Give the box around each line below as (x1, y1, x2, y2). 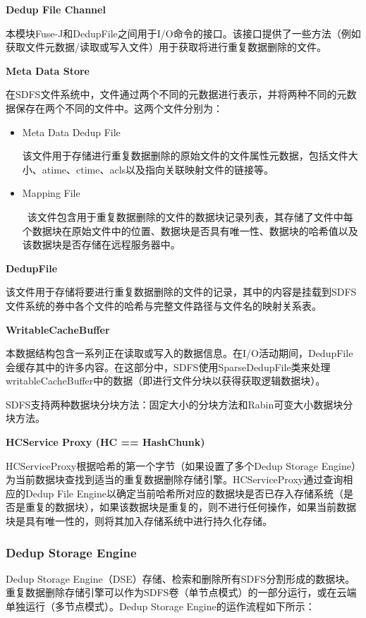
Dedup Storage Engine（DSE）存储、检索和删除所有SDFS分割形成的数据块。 (6, 571, 355, 586)
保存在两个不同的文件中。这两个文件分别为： (15, 100, 223, 115)
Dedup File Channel (6, 2, 106, 16)
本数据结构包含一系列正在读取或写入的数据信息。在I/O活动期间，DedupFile (6, 346, 353, 360)
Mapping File (22, 186, 80, 200)
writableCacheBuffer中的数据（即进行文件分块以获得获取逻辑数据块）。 (6, 373, 326, 388)
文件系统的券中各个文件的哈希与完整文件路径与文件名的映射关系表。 (6, 298, 322, 313)
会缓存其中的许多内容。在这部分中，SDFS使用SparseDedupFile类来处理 (6, 359, 331, 374)
